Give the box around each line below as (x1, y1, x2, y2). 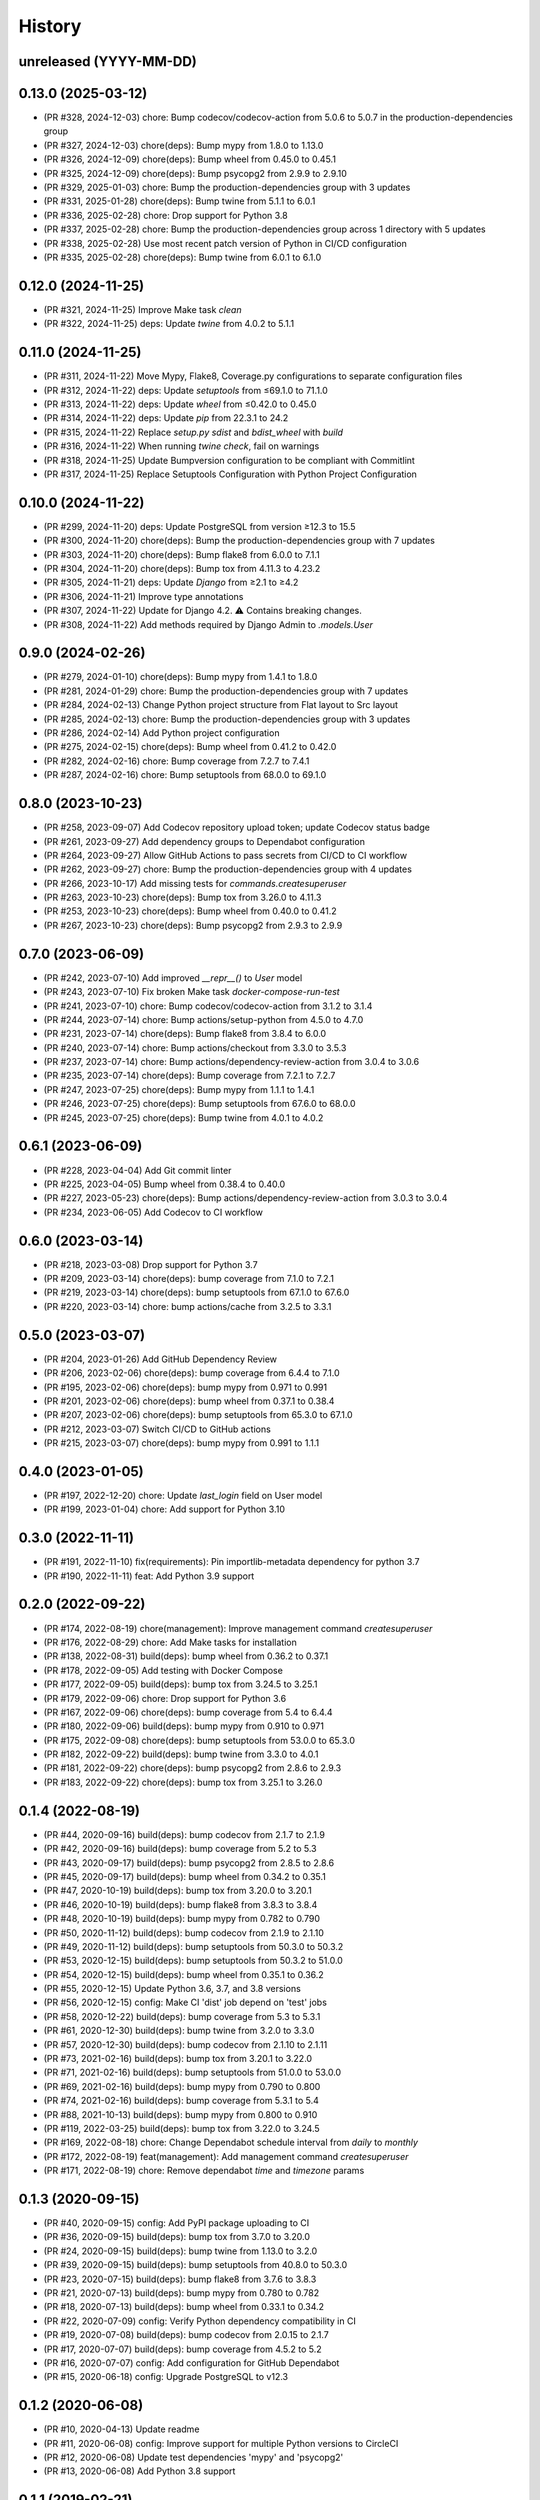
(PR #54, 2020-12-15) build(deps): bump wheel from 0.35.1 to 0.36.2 (43, 1968, 324, 1980)
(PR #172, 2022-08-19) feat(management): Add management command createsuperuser (43, 2150, 409, 2162)
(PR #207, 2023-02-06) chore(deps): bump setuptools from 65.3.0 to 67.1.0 (43, 1409, 354, 1421)
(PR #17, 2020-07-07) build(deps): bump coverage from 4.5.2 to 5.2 (43, 2343, 322, 2355)
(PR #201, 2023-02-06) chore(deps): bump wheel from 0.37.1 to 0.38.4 (43, 1395, 335, 1407)
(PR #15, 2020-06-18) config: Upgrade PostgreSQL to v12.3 (43, 2371, 289, 2383)
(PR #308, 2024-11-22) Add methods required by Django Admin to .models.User (43, 618, 374, 630)
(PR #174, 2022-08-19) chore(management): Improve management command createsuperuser (43, 1622, 433, 1634)
